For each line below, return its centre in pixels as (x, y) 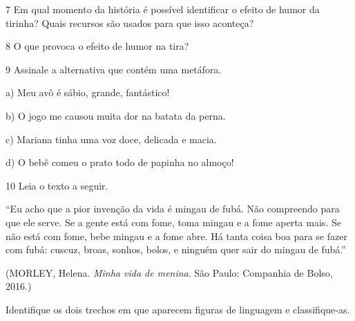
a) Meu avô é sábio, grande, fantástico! (88, 92)
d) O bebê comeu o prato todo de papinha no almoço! (120, 162)
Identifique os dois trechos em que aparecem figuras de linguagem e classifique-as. (178, 309)
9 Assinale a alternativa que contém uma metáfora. (114, 69)
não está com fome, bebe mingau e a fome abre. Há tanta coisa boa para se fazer (176, 236)
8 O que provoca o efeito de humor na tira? (97, 46)
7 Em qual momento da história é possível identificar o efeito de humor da (163, 9)
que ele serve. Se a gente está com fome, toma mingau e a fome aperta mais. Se (173, 222)
